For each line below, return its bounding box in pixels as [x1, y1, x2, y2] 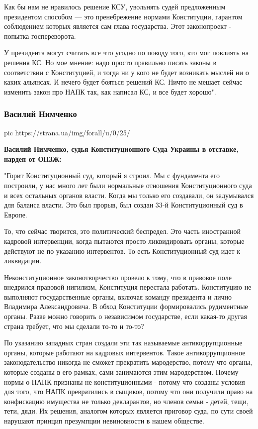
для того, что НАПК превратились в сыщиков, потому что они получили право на [4, 386, 253, 397]
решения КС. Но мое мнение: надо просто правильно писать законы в [4, 57, 217, 67]
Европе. [4, 209, 27, 219]
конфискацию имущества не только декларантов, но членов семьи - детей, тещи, [4, 396, 249, 406]
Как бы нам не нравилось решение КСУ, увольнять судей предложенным [4, 1, 226, 11]
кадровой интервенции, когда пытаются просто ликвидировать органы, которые [4, 235, 245, 246]
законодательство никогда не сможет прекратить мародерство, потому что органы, [4, 357, 253, 367]
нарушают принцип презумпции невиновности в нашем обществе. [4, 416, 204, 426]
